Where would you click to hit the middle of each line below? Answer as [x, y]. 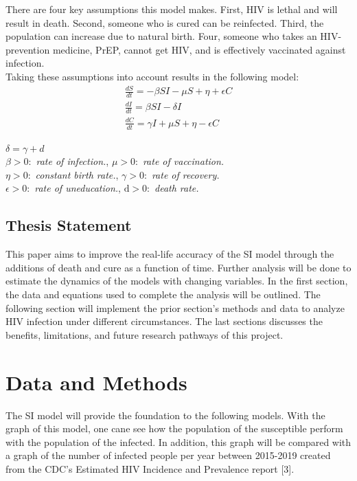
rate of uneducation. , [78, 188]
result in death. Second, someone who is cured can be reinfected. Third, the [165, 22]
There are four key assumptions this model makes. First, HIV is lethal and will [172, 9]
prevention [28, 49]
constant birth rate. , [77, 174]
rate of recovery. [185, 174]
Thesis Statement [69, 225]
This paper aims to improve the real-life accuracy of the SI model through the [170, 254]
